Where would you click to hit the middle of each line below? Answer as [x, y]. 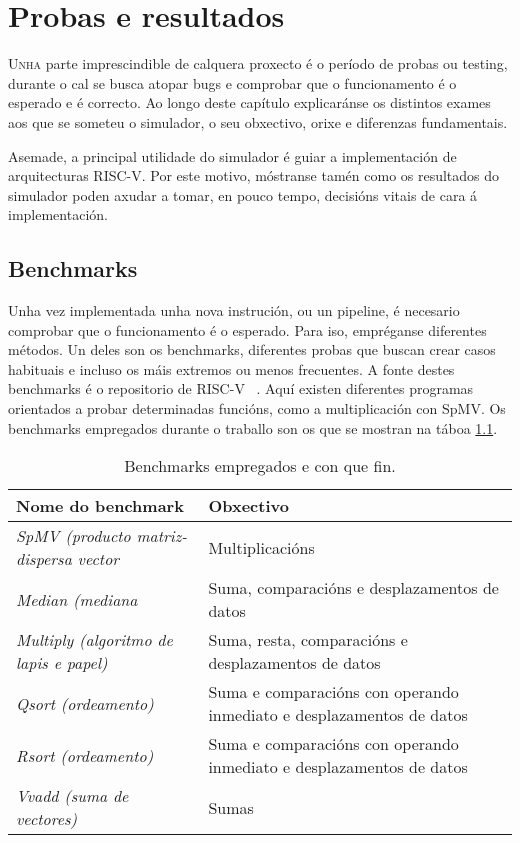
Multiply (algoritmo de [94, 640]
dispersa [44, 559]
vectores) [47, 819]
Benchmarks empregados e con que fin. [260, 466]
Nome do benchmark [100, 506]
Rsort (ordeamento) [85, 755]
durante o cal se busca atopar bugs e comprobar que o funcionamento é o [232, 82]
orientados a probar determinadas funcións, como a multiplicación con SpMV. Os [257, 408]
